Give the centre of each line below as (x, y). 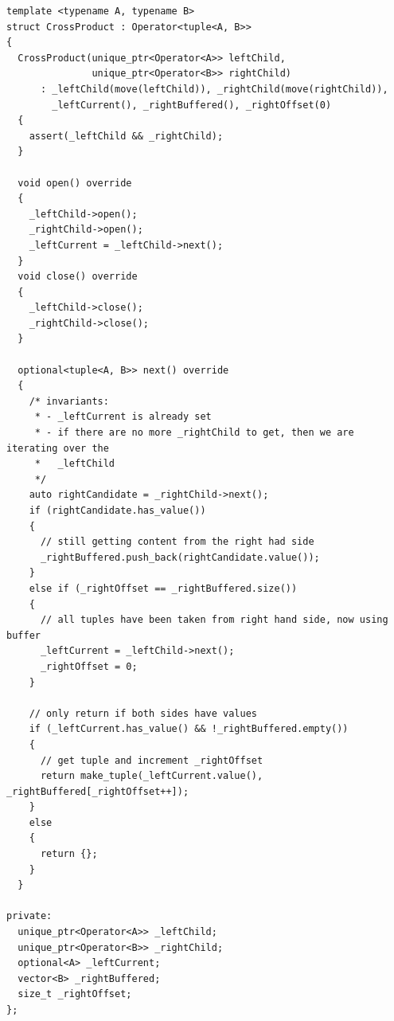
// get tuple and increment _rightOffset (152, 760)
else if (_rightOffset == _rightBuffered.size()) (163, 588)
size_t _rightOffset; (75, 994)
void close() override (78, 277)
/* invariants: (69, 401)
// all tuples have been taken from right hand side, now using (214, 620)
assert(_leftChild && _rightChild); (126, 136)
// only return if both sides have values (143, 713)
